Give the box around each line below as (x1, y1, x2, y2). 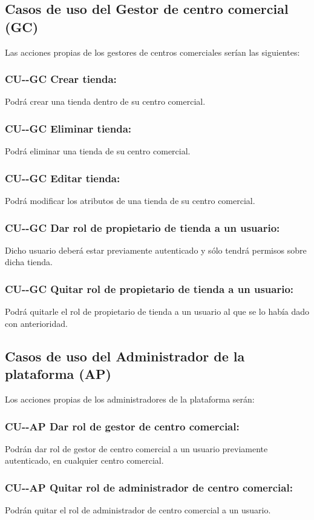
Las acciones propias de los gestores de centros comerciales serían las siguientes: (5, 45, 300, 58)
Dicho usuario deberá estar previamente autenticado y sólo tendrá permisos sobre (5, 243, 307, 256)
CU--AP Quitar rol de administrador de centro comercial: (5, 479, 293, 495)
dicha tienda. (5, 255, 53, 268)
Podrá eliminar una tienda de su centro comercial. (5, 145, 191, 157)
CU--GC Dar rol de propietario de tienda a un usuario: (5, 220, 280, 235)
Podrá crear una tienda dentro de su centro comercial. (5, 95, 206, 108)
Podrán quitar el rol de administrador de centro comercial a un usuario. (5, 504, 271, 516)
